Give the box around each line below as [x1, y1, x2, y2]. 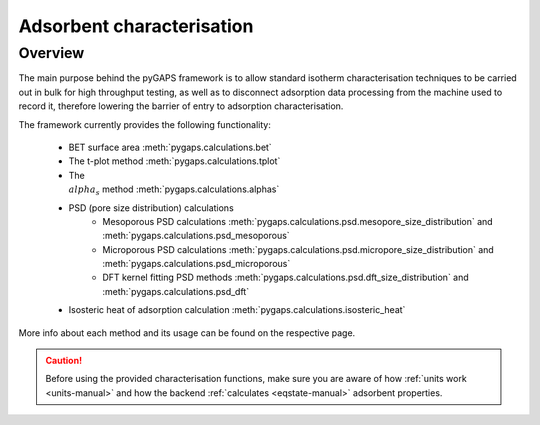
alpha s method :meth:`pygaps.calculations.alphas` [68, 183, 280, 197]
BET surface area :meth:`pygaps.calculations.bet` [68, 141, 272, 153]
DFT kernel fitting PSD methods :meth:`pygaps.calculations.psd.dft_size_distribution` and [102, 271, 469, 284]
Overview [18, 44, 85, 62]
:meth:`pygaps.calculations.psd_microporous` [102, 258, 291, 270]
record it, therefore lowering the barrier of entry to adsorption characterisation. [18, 100, 344, 112]
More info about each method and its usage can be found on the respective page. [18, 326, 356, 339]
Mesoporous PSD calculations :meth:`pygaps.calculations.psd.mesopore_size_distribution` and [102, 215, 494, 227]
